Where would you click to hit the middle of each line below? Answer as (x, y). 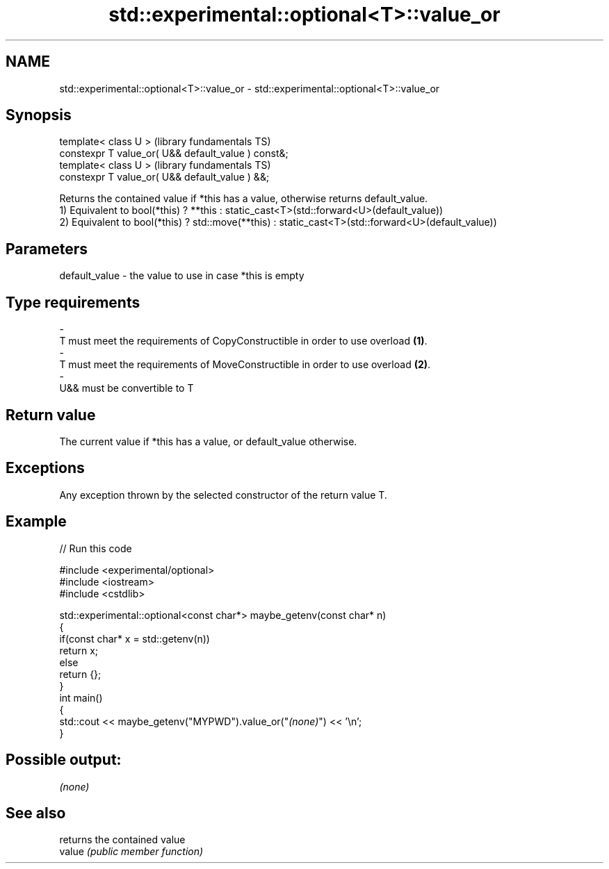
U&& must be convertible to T (127, 388)
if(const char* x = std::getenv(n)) (135, 638)
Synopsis (39, 115)
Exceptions (45, 468)
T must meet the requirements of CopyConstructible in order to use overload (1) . (243, 341)
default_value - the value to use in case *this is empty (182, 276)
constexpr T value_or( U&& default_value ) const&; (174, 154)
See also (36, 813)
